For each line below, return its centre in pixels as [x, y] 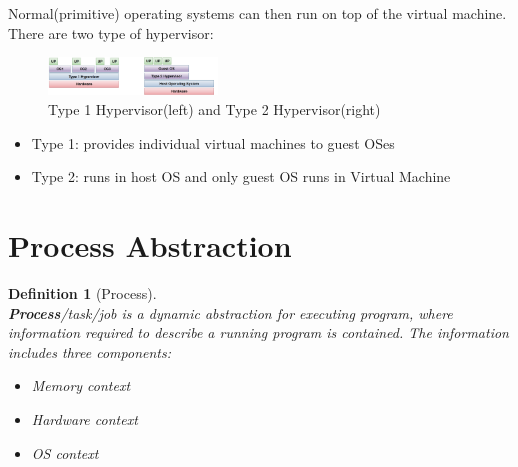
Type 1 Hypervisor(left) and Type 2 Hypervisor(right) [214, 109]
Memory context [81, 385]
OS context [65, 452]
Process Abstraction [150, 245]
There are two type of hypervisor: [111, 32]
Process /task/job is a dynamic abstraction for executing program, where [230, 312]
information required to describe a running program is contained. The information [258, 332]
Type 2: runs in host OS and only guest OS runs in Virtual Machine [241, 176]
